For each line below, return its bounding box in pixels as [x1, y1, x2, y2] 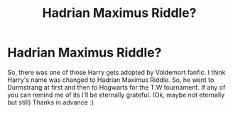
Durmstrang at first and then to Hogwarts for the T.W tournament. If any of [7, 83, 226, 91]
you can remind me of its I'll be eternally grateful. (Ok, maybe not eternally [7, 90, 225, 99]
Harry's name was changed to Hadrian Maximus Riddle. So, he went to [7, 76, 215, 84]
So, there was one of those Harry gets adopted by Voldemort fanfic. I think [7, 68, 226, 76]
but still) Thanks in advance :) [7, 97, 94, 107]
